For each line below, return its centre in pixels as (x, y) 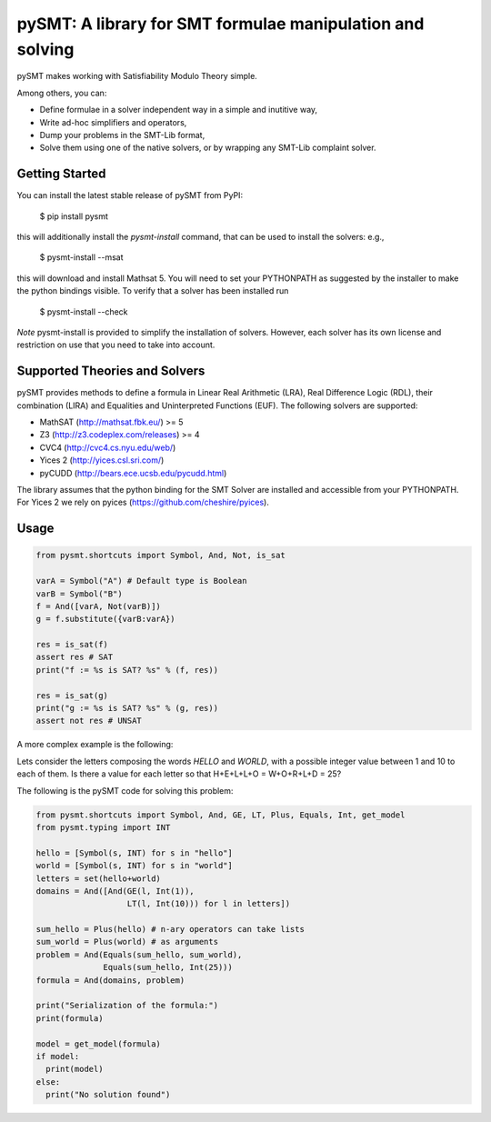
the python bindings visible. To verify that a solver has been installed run (153, 291)
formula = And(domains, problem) (110, 980)
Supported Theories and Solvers (111, 371)
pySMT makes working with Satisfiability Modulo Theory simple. (137, 76)
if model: (58, 1056)
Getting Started (61, 174)
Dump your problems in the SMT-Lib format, (122, 135)
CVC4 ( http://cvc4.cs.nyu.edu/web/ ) (108, 447)
